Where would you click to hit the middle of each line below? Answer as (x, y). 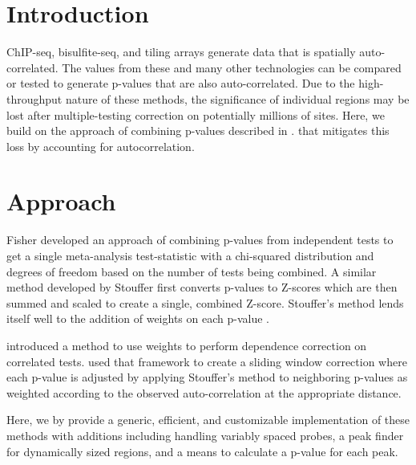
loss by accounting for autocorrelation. (101, 146)
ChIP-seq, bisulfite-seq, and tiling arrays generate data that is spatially (181, 52)
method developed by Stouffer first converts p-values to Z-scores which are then (202, 287)
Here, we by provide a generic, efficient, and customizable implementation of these (208, 420)
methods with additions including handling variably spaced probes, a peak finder (205, 435)
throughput (34, 98)
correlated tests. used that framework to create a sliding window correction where (207, 361)
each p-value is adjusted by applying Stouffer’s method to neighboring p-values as (207, 377)
